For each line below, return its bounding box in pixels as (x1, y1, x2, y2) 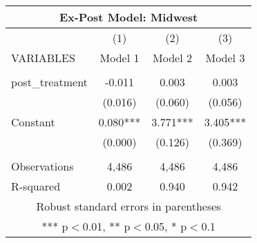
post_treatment (11, 74, 88, 90)
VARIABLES (11, 50, 75, 66)
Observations (11, 158, 74, 174)
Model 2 (153, 50, 192, 66)
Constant (11, 114, 55, 130)
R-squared (11, 178, 61, 194)
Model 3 (205, 50, 245, 66)
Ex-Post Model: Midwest (59, 9, 198, 25)
